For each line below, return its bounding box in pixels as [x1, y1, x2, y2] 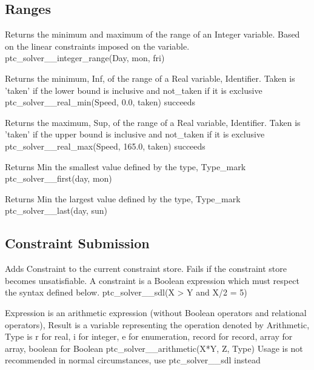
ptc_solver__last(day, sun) [5, 204, 108, 217]
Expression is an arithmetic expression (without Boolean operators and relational [5, 306, 307, 319]
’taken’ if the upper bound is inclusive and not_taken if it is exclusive [5, 128, 265, 140]
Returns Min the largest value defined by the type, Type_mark [5, 192, 241, 205]
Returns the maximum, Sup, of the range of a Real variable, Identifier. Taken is [5, 116, 301, 128]
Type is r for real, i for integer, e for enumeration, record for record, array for [5, 330, 293, 343]
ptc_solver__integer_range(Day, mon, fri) [5, 51, 165, 64]
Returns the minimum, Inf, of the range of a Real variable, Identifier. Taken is [5, 71, 295, 84]
